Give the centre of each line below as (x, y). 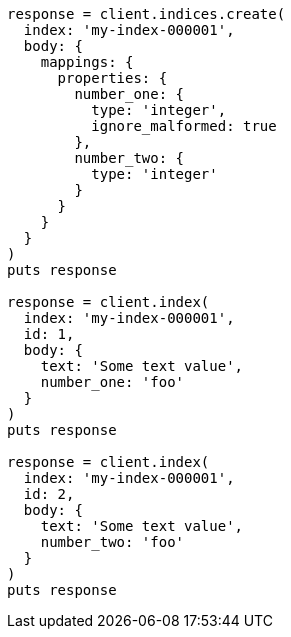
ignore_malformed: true (184, 126)
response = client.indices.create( (146, 14)
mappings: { (87, 62)
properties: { (112, 78)
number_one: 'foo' (112, 382)
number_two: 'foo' (112, 542)
